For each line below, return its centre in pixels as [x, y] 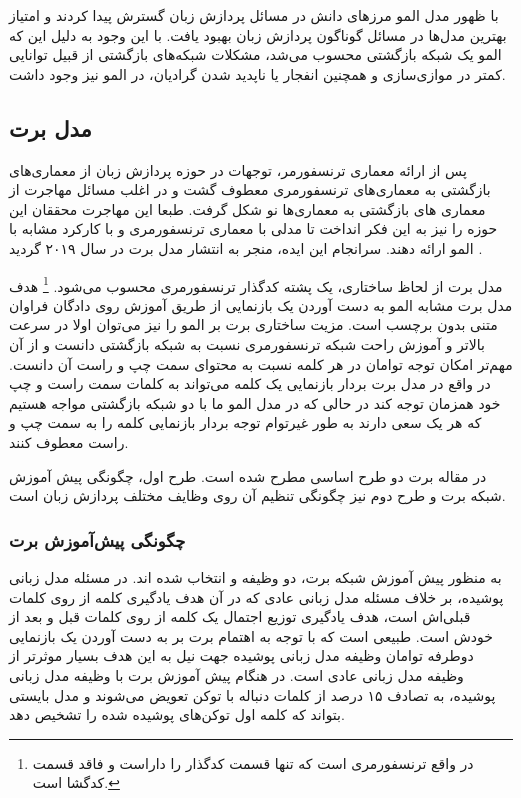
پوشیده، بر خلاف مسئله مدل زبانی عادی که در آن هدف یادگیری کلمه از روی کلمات [256, 596]
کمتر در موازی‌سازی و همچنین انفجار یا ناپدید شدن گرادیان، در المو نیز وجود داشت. [257, 73]
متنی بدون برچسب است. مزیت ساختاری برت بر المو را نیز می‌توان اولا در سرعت [253, 324]
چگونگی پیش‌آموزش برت [97, 539]
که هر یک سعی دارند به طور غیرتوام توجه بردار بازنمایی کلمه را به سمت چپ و [245, 422]
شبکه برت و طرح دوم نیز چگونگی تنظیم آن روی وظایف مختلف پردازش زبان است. [257, 495]
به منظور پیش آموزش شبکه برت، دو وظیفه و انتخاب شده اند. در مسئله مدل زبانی [255, 576]
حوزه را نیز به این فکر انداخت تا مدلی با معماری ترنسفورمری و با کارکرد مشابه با [253, 228]
